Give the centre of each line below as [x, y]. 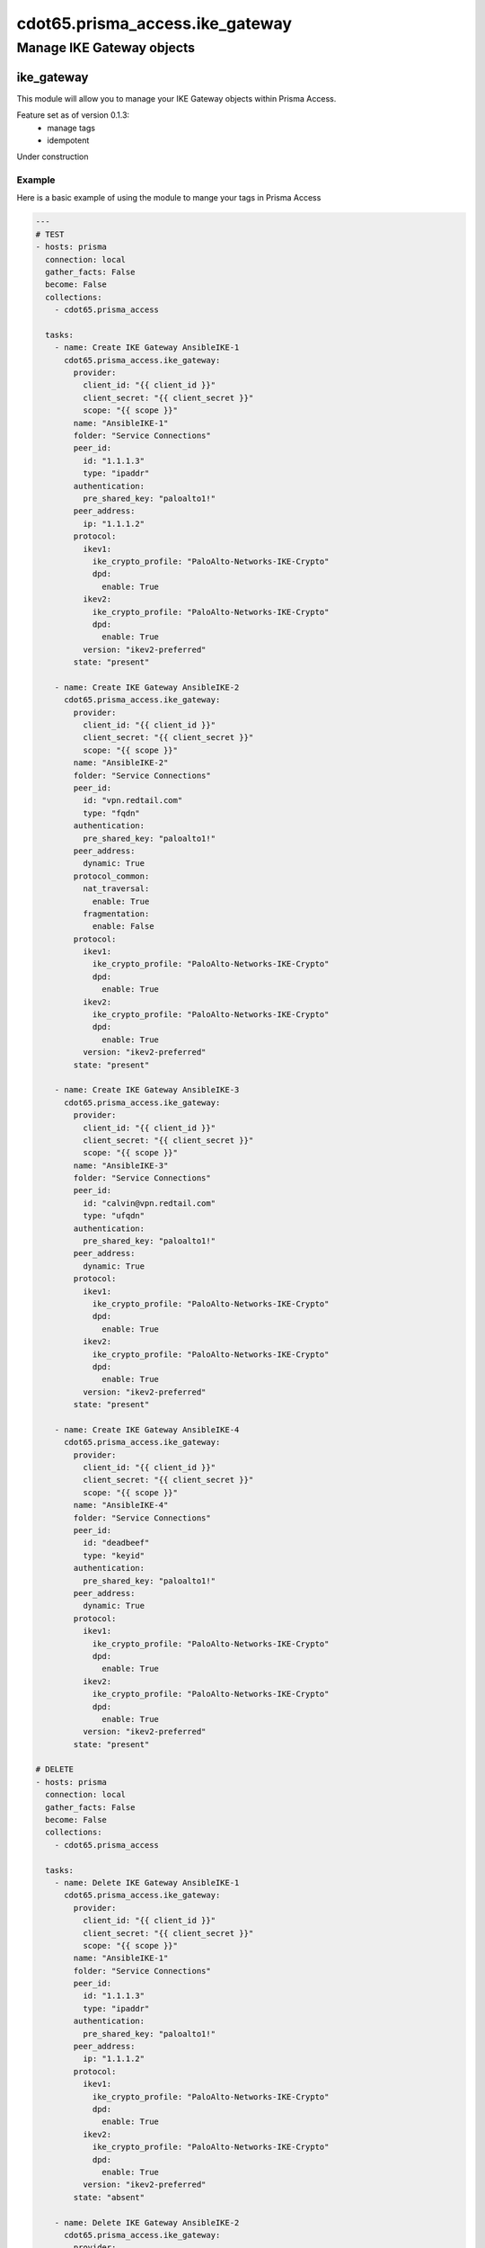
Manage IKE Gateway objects [106, 48]
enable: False [123, 927]
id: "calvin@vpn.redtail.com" [149, 1203]
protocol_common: [111, 876]
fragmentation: [116, 914]
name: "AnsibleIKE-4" [121, 1505]
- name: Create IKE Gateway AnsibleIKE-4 [147, 1429]
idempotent [68, 140]
